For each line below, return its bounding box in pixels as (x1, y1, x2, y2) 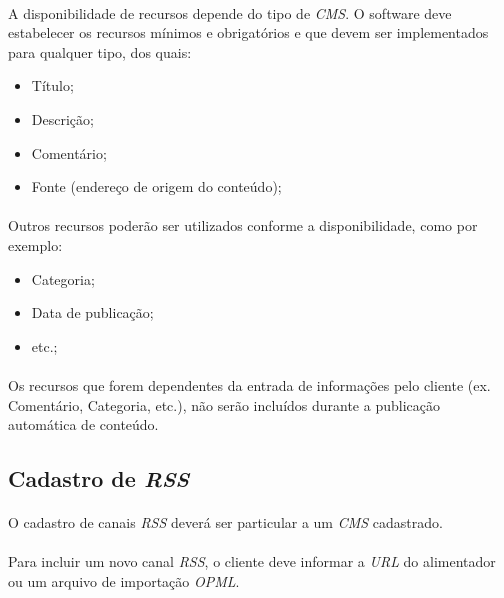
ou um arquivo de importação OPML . (8, 570, 240, 591)
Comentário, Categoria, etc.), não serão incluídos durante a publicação (8, 394, 440, 415)
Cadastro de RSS (8, 463, 190, 494)
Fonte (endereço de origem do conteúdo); (31, 176, 282, 197)
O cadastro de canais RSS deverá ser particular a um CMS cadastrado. (8, 512, 443, 533)
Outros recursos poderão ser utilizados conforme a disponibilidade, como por (8, 215, 478, 236)
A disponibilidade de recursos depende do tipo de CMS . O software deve (8, 2, 452, 23)
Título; (31, 75, 74, 96)
